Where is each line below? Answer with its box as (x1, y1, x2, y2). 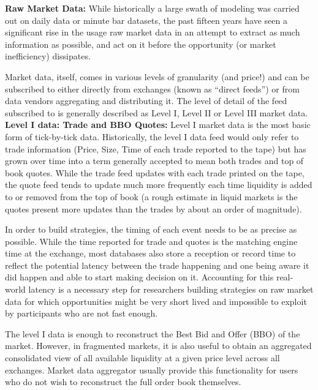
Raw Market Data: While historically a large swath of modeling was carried (5, 2, 300, 14)
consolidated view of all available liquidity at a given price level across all (5, 351, 280, 364)
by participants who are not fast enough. (5, 307, 158, 320)
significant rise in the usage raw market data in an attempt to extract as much (5, 26, 300, 39)
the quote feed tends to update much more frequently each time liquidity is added (5, 178, 312, 191)
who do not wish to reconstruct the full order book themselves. (5, 375, 241, 388)
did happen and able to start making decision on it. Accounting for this (5, 271, 274, 283)
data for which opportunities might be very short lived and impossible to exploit (5, 294, 307, 307)
